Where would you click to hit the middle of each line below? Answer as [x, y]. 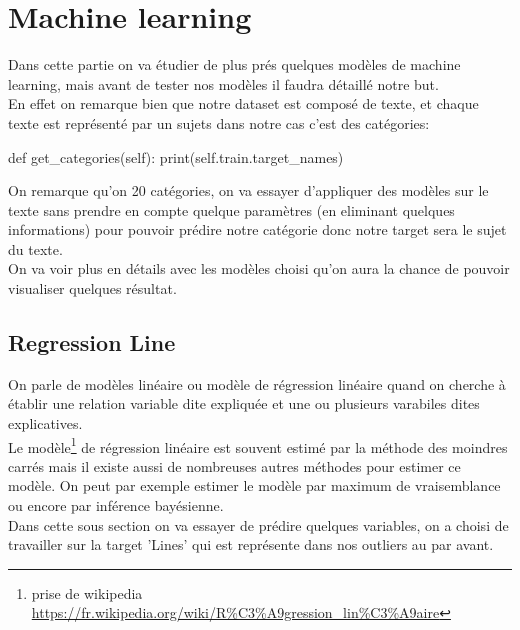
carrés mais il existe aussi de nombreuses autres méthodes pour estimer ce [234, 465]
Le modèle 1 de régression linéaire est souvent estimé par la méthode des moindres [258, 445]
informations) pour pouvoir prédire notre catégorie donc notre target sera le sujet [257, 229]
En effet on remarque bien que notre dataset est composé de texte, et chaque [243, 103]
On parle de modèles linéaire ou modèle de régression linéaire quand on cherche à [257, 383]
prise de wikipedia [87, 592]
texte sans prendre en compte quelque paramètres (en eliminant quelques [231, 209]
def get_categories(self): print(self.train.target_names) [176, 156]
